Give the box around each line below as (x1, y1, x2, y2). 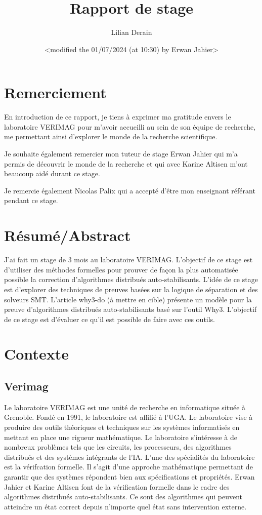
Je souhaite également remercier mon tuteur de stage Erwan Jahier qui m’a (4, 148, 238, 159)
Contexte (4, 343, 69, 364)
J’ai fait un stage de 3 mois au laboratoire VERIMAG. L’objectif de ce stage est (4, 254, 253, 265)
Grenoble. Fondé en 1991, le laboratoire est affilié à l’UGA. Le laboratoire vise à (4, 412, 253, 422)
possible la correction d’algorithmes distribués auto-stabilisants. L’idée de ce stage (4, 274, 258, 285)
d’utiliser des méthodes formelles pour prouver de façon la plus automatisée (4, 264, 238, 274)
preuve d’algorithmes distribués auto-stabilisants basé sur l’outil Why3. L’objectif (4, 304, 257, 314)
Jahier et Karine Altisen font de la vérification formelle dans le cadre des (4, 481, 230, 492)
